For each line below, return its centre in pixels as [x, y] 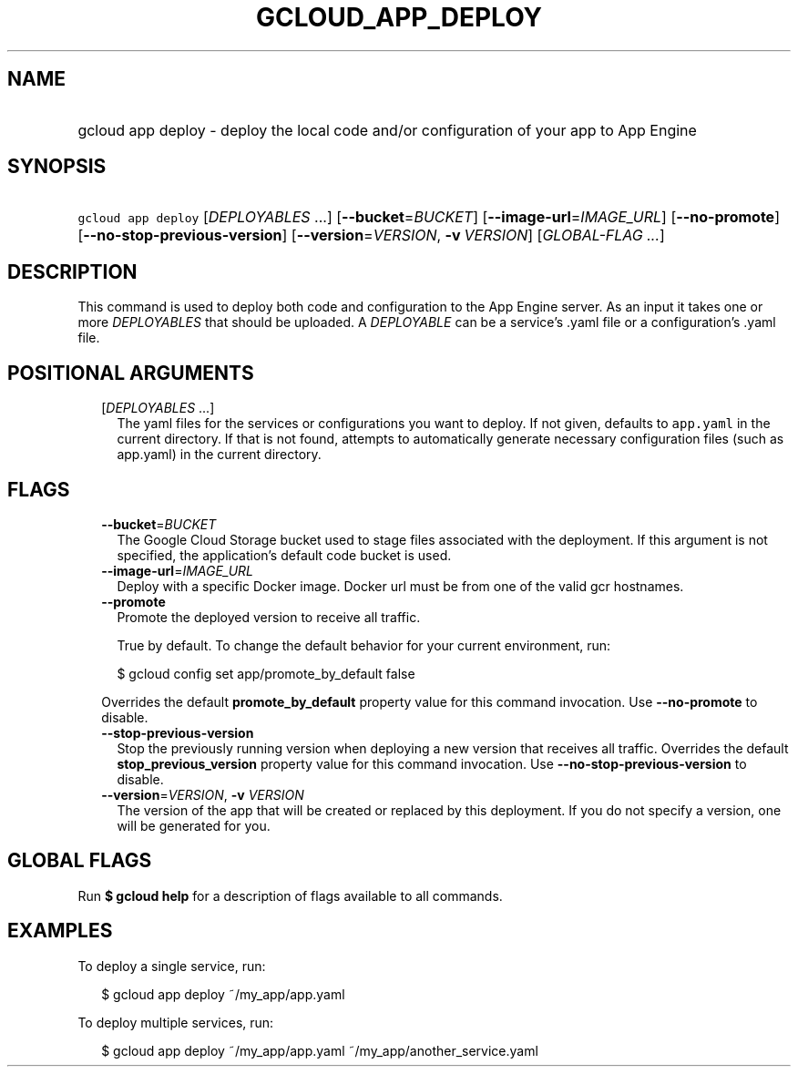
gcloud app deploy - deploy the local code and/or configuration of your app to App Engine [387, 130]
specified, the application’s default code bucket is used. [284, 555]
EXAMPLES [60, 931]
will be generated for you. [194, 825]
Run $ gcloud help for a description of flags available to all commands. [290, 895]
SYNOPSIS [57, 167]
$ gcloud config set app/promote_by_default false [266, 673]
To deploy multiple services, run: [176, 1022]
